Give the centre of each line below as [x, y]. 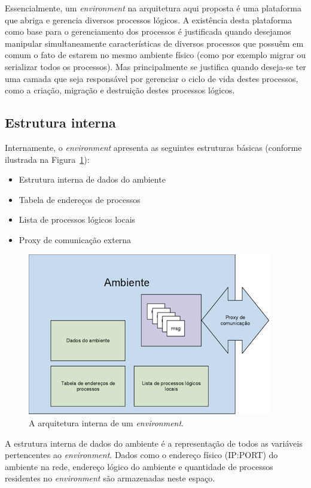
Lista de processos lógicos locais [77, 219]
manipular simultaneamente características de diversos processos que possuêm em [154, 43]
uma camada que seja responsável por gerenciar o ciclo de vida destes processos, [152, 78]
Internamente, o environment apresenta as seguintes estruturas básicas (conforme [153, 147]
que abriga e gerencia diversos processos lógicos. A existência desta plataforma [149, 19]
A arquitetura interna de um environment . [106, 423]
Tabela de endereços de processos [80, 199]
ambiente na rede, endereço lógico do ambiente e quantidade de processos [139, 466]
